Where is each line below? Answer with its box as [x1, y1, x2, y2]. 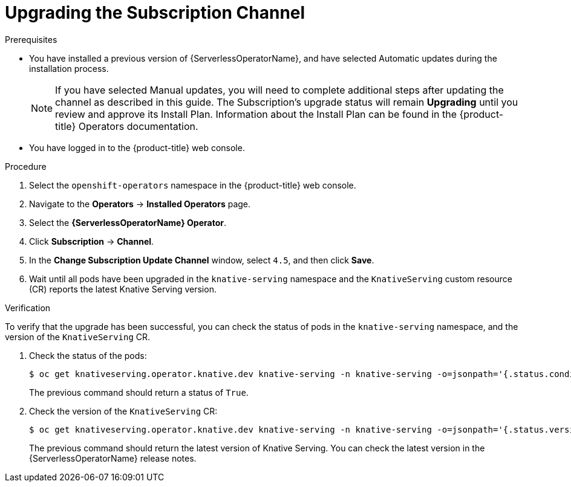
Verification [5, 302, 51, 313]
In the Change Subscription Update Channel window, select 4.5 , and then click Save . [29, 254, 374, 265]
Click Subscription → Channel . [29, 236, 154, 247]
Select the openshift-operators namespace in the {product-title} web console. [29, 179, 356, 190]
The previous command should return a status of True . [29, 387, 249, 398]
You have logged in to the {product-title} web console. [29, 142, 245, 153]
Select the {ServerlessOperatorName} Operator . [29, 217, 226, 228]
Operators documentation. [78, 120, 198, 132]
